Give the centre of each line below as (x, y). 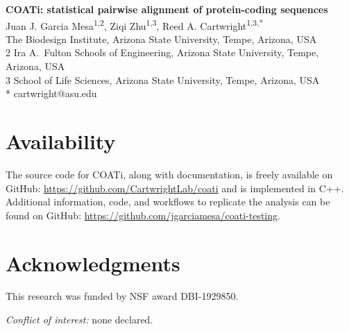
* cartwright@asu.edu (51, 93)
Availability (61, 141)
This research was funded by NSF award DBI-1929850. (122, 296)
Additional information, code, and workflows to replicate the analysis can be (168, 202)
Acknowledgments (93, 263)
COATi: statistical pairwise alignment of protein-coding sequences (167, 9)
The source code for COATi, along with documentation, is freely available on (169, 174)
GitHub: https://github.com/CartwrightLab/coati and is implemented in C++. (175, 188)
